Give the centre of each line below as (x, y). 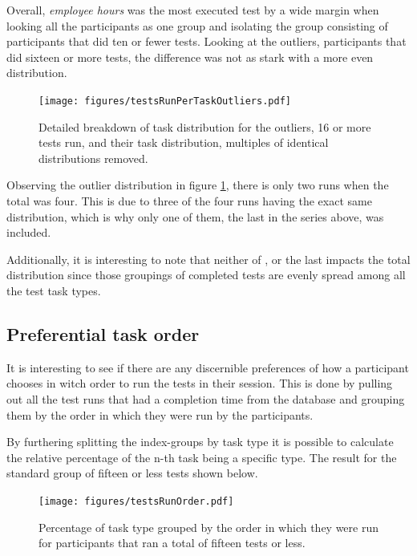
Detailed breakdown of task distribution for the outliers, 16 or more (205, 126)
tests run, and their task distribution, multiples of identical (184, 142)
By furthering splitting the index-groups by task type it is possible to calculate (200, 442)
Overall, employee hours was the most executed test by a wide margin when (193, 10)
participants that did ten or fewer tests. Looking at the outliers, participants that (206, 41)
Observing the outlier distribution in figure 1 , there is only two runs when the (198, 185)
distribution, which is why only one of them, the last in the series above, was (195, 216)
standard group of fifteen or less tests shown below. (132, 473)
